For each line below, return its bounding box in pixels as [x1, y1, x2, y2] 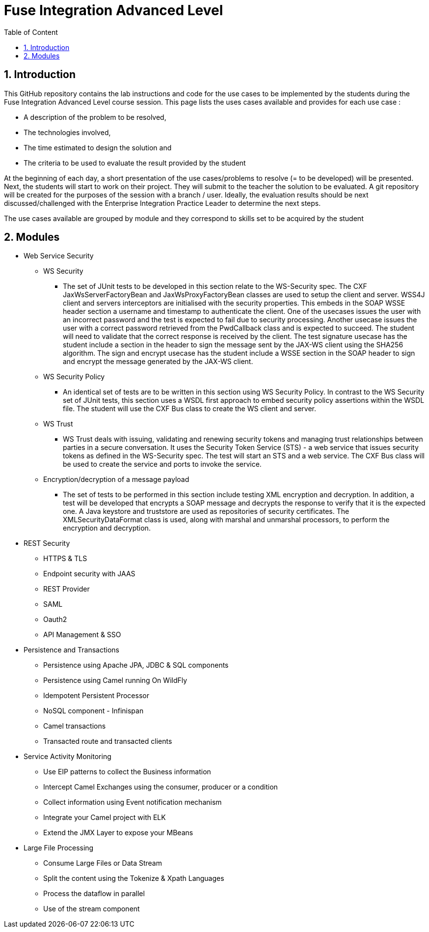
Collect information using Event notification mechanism [43, 798, 222, 807]
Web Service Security [24, 252, 94, 260]
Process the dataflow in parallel [43, 889, 145, 898]
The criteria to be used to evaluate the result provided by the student [24, 158, 246, 167]
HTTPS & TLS [43, 554, 87, 563]
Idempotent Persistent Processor [43, 691, 149, 700]
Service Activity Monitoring [24, 752, 111, 761]
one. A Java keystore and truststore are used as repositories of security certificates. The [63, 507, 349, 516]
